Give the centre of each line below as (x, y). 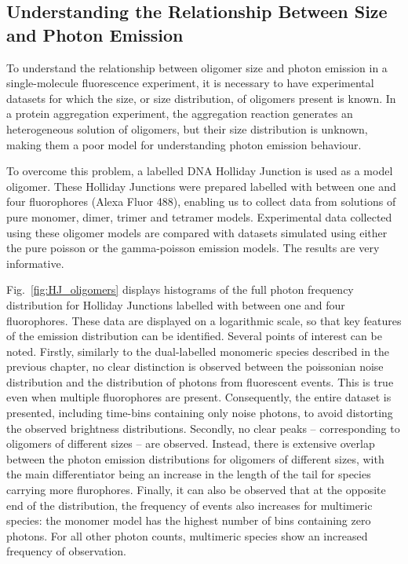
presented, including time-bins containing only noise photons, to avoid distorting (200, 413)
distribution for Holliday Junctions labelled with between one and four (176, 304)
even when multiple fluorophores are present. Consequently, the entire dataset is (199, 397)
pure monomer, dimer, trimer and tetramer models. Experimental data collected (199, 216)
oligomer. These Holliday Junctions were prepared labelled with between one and (201, 186)
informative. (35, 263)
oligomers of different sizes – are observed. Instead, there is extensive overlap (191, 443)
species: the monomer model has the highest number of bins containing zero (189, 520)
